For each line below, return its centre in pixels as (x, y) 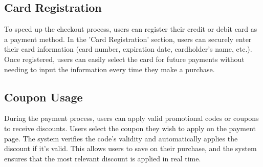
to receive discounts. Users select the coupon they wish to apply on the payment (130, 128)
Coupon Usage (43, 97)
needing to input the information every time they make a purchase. (109, 69)
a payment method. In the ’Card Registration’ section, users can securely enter (128, 39)
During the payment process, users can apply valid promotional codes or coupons (131, 118)
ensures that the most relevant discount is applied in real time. (103, 158)
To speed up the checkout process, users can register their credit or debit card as (131, 29)
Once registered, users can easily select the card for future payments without (124, 59)
